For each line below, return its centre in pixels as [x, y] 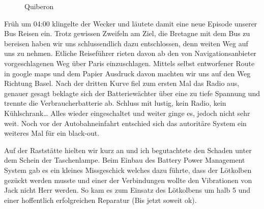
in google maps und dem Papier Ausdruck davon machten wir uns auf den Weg [127, 73]
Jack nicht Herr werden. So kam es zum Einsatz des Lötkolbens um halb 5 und [127, 190]
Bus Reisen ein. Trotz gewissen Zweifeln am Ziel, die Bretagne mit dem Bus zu [127, 33]
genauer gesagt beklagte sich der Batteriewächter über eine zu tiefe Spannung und [132, 93]
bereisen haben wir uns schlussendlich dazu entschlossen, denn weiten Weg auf [126, 43]
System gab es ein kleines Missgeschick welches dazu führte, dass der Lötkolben [128, 170]
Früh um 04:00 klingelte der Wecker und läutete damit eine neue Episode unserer [131, 23]
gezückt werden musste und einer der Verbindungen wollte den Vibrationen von [128, 180]
